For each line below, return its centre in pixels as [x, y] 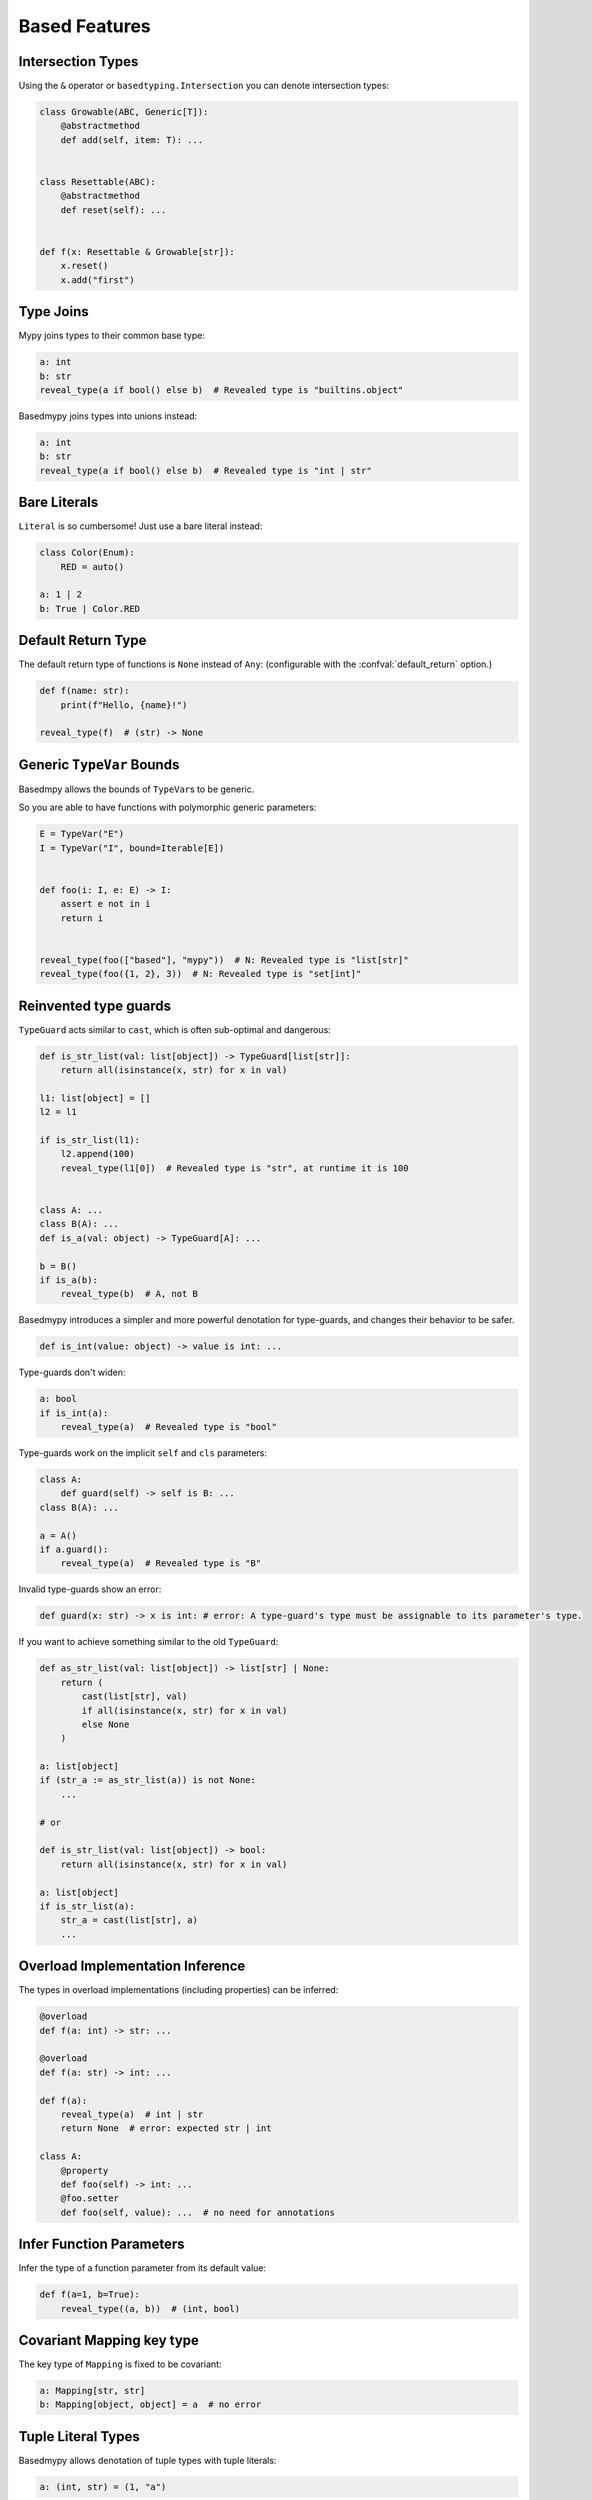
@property [84, 2170]
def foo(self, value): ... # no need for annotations [197, 2212]
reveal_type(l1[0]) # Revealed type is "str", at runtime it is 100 [234, 1168]
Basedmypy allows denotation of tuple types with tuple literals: [147, 2460]
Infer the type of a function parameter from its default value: [142, 2268]
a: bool [58, 1399]
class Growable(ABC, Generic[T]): [124, 112]
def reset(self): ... [113, 209]
